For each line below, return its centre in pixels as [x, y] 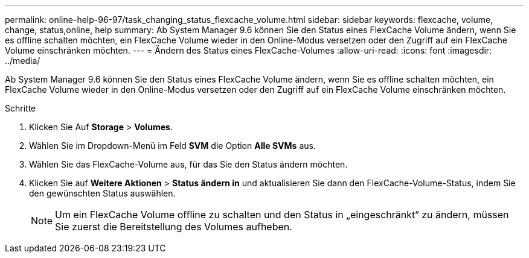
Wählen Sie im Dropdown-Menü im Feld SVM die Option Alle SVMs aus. [172, 146]
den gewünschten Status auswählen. [102, 193]
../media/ [23, 61]
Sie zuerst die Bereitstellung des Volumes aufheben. [174, 227]
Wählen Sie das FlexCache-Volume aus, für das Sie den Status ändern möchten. [188, 164]
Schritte [21, 108]
